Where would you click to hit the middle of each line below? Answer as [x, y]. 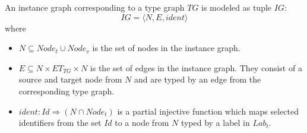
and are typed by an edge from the [198, 79]
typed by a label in [215, 123]
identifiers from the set [60, 123]
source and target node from [70, 79]
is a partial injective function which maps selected [208, 111]
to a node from [142, 123]
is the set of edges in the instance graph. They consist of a [196, 67]
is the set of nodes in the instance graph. [166, 48]
